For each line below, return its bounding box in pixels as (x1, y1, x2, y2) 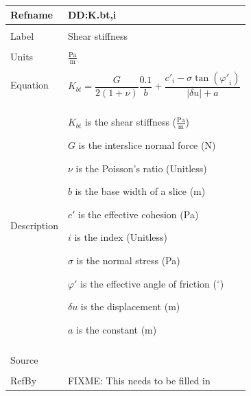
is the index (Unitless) (74, 230, 168, 244)
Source (10, 352, 38, 366)
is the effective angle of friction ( (80, 276, 217, 290)
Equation (10, 77, 49, 91)
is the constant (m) (76, 322, 157, 336)
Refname (10, 8, 53, 22)
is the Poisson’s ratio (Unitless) (75, 161, 207, 175)
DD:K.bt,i (67, 8, 117, 22)
